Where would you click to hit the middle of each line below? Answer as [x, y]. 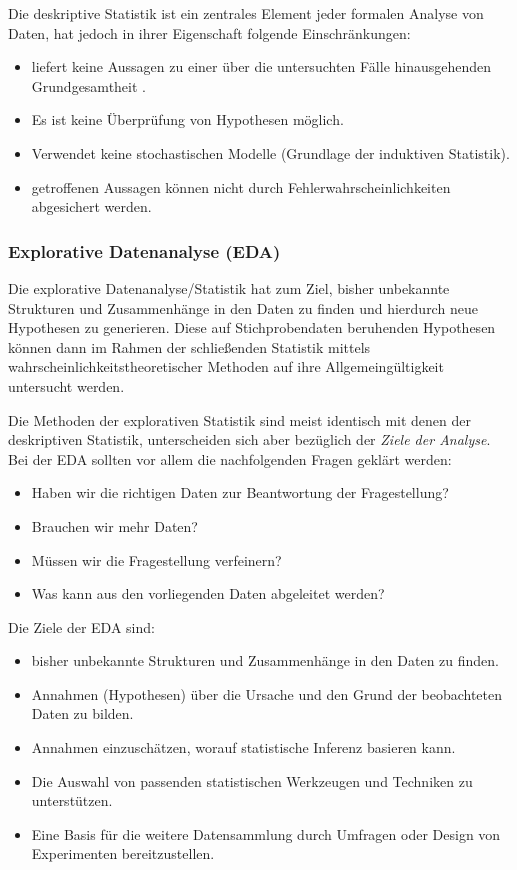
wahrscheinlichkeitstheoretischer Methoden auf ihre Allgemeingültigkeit [226, 366]
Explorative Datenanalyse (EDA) [144, 250]
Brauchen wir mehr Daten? [114, 525]
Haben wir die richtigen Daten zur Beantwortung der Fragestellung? [240, 492]
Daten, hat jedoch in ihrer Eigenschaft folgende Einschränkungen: [209, 32]
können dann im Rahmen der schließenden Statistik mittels [189, 346]
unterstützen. [72, 800]
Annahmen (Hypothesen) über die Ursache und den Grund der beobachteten [267, 693]
